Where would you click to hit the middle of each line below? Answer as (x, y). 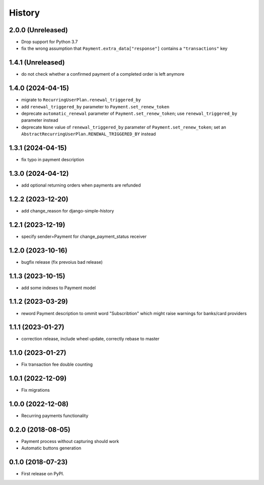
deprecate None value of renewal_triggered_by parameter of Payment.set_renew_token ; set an (124, 127)
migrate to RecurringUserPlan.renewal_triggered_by (81, 100)
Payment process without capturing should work (70, 442)
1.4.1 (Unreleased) (37, 63)
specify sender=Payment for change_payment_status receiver (84, 236)
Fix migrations (35, 390)
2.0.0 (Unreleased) (39, 30)
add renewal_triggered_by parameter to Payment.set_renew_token (95, 106)
